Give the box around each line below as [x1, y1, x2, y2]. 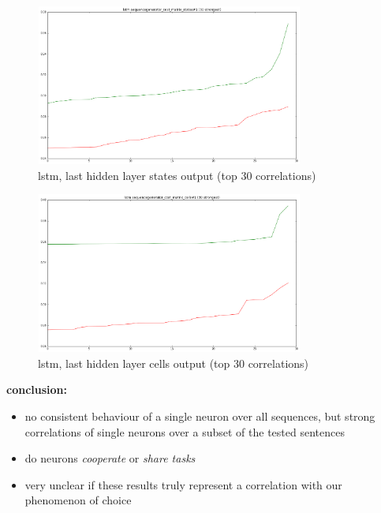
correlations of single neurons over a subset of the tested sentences [24, 423, 345, 440]
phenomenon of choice [24, 492, 132, 508]
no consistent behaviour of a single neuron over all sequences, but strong [24, 407, 375, 424]
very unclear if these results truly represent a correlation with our [24, 476, 342, 492]
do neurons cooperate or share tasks [24, 450, 196, 466]
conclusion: [6, 381, 67, 398]
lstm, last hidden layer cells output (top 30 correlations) [38, 354, 309, 371]
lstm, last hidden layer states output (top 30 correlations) [38, 167, 316, 183]
